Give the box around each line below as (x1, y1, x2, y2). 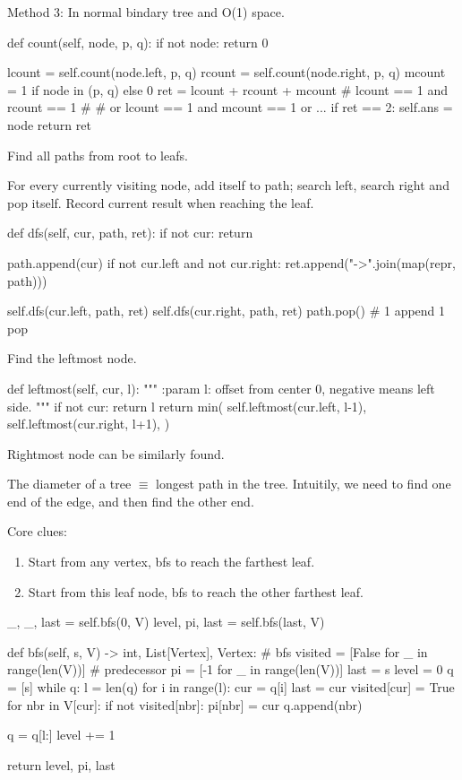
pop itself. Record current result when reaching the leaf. (7, 193, 314, 212)
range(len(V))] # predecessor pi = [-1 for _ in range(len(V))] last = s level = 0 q (7, 660, 454, 679)
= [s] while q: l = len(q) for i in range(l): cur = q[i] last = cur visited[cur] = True (7, 678, 455, 697)
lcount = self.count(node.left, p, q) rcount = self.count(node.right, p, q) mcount (7, 63, 446, 82)
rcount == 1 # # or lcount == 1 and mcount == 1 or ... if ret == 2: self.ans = (7, 98, 453, 117)
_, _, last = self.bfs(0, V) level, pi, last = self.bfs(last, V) (7, 612, 325, 631)
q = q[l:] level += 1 (7, 725, 115, 744)
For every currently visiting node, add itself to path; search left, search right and (7, 176, 449, 195)
